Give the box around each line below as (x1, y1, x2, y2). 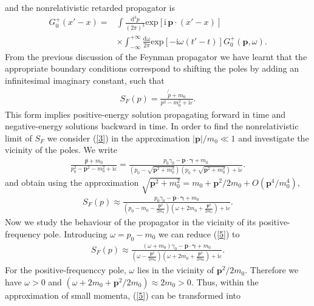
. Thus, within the (191, 275, 259, 288)
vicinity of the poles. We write (5, 143, 117, 156)
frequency (5, 227, 41, 240)
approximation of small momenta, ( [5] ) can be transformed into (5, 288, 241, 301)
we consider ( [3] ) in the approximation (47, 131, 190, 144)
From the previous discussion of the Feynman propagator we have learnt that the (5, 50, 307, 63)
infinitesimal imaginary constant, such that (5, 73, 165, 86)
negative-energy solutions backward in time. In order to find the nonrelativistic (5, 120, 299, 132)
